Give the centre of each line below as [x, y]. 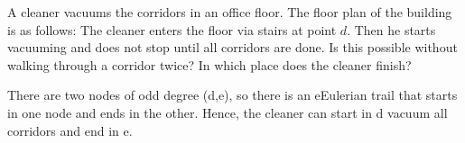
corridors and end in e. [70, 130]
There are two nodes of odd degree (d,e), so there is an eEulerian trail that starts [232, 95]
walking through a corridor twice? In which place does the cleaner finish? [209, 64]
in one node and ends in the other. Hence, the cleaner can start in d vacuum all [228, 112]
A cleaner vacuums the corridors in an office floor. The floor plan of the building [230, 12]
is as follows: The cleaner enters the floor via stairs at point [172, 29]
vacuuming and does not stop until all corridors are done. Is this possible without [232, 47]
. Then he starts [391, 29]
